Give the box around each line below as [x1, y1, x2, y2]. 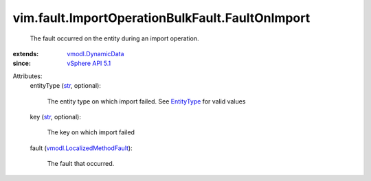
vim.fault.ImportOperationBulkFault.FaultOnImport [12, 10, 311, 25]
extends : [12, 49, 39, 58]
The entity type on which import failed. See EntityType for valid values [47, 97, 246, 106]
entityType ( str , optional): [30, 82, 101, 90]
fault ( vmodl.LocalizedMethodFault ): [30, 144, 133, 152]
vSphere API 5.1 [67, 59, 111, 68]
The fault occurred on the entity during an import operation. [30, 34, 199, 43]
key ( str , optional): [30, 112, 82, 121]
